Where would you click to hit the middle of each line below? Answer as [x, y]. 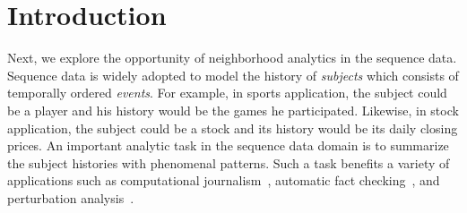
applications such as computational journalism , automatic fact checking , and [224, 180]
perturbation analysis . [71, 197]
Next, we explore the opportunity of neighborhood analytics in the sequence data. [232, 58]
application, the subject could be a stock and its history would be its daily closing [233, 128]
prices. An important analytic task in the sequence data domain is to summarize [228, 145]
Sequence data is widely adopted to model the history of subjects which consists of [233, 75]
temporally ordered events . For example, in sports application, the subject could [227, 93]
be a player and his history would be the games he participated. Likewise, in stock [233, 110]
